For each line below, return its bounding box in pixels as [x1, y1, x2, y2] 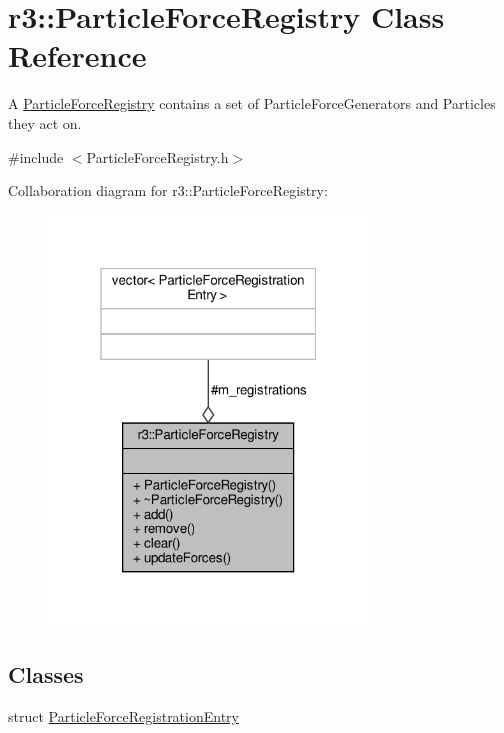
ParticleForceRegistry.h [86, 146, 229, 167]
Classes [8, 659, 84, 690]
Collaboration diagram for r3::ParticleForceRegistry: [8, 180, 328, 201]
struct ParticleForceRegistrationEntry [8, 705, 239, 726]
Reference [8, 35, 147, 76]
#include [8, 146, 64, 167]
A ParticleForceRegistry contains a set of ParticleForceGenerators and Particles [8, 93, 496, 114]
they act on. [8, 112, 82, 133]
